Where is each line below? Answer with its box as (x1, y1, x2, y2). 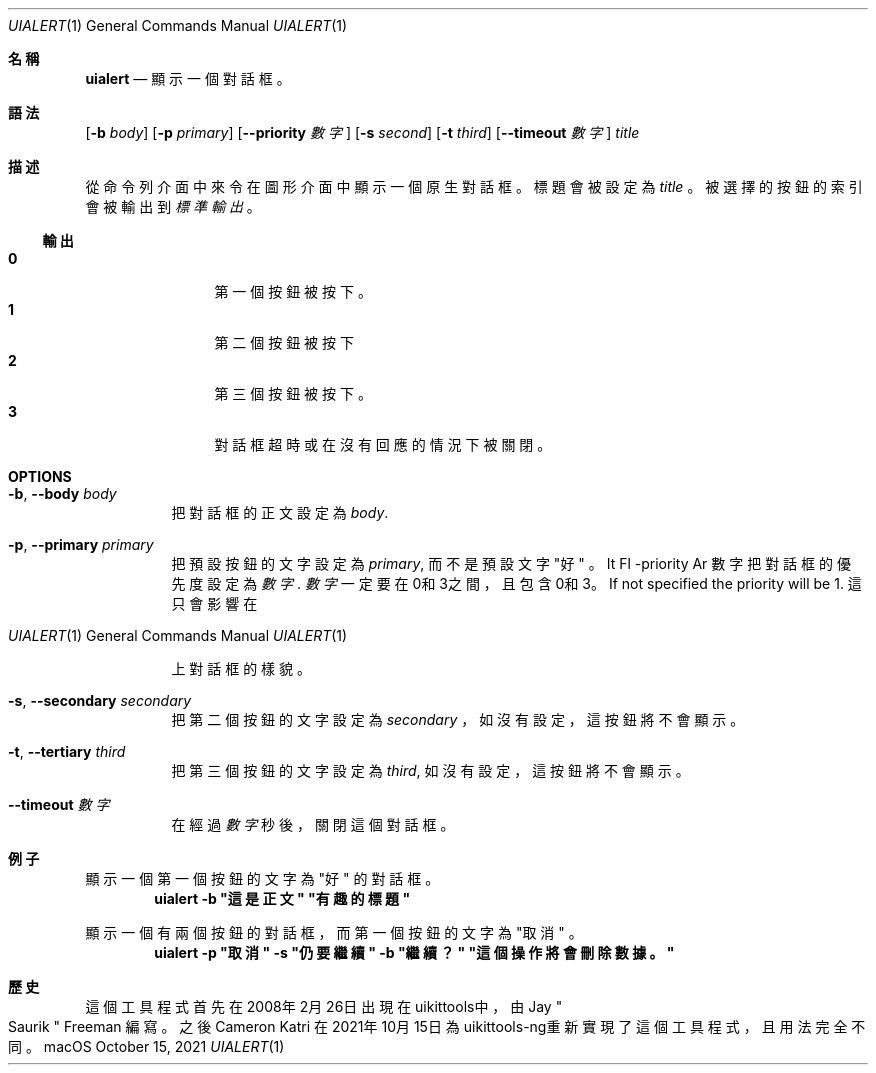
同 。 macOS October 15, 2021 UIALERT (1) (8, 1038, 285, 1055)
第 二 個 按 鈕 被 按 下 (214, 334, 354, 351)
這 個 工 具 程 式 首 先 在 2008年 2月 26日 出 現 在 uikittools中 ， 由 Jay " (85, 998, 563, 1015)
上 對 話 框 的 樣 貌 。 (171, 660, 311, 677)
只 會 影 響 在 (171, 595, 258, 612)
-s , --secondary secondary (8, 692, 192, 709)
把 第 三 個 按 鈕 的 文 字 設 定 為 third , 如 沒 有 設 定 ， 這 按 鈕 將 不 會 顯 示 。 (171, 762, 690, 779)
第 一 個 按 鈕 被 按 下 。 (214, 283, 372, 300)
